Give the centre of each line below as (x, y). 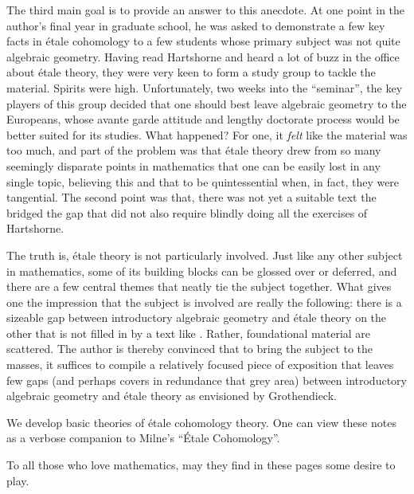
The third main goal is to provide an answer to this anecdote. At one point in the (206, 10)
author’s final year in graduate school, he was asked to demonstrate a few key (196, 25)
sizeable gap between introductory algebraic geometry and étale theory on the (197, 318)
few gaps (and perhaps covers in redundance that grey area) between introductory (207, 380)
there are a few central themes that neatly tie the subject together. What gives (199, 286)
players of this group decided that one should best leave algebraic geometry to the (207, 103)
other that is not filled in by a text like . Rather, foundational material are (189, 333)
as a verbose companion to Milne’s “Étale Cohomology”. (143, 438)
